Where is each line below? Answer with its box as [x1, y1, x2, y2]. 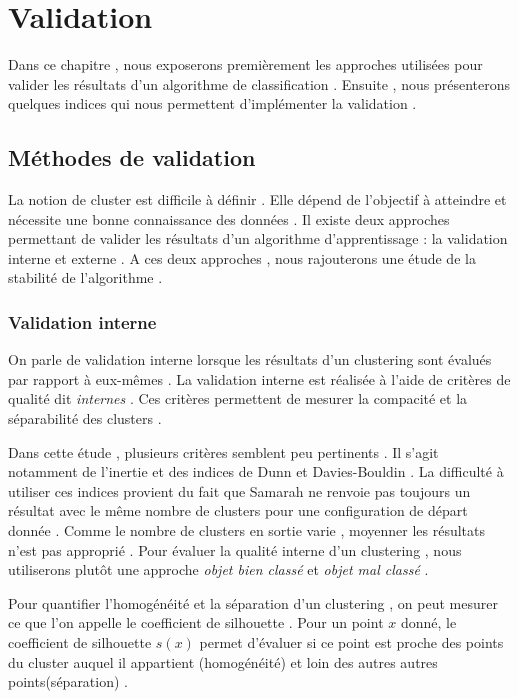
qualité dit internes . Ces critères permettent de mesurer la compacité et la [8, 388, 468, 409]
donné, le [400, 612, 457, 633]
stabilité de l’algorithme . [8, 267, 163, 288]
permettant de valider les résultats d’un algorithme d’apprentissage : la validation [8, 228, 508, 249]
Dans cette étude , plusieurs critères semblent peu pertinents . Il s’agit [8, 441, 439, 462]
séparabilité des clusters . [8, 408, 162, 429]
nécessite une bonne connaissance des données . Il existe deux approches [8, 208, 450, 229]
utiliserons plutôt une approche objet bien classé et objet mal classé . [8, 559, 429, 580]
